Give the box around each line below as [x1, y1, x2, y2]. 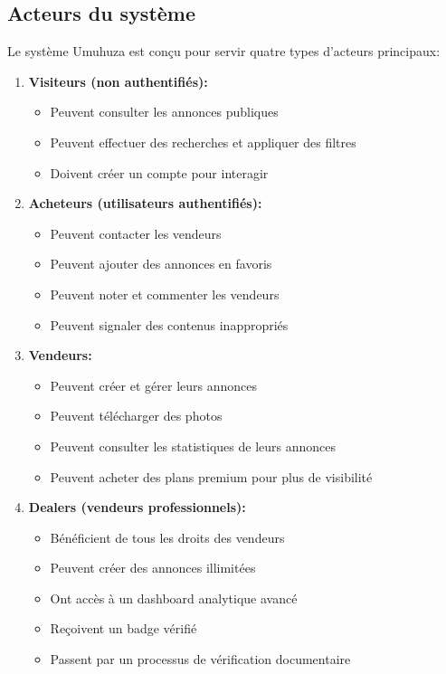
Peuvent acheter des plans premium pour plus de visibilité [50, 467, 373, 486]
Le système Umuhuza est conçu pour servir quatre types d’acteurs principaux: [7, 42, 441, 61]
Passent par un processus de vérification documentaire [50, 650, 351, 669]
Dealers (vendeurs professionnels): [28, 498, 246, 517]
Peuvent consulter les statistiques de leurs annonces [50, 436, 336, 455]
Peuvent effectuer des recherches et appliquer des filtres [50, 132, 356, 151]
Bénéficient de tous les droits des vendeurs [50, 527, 285, 546]
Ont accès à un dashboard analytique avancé [50, 588, 298, 607]
